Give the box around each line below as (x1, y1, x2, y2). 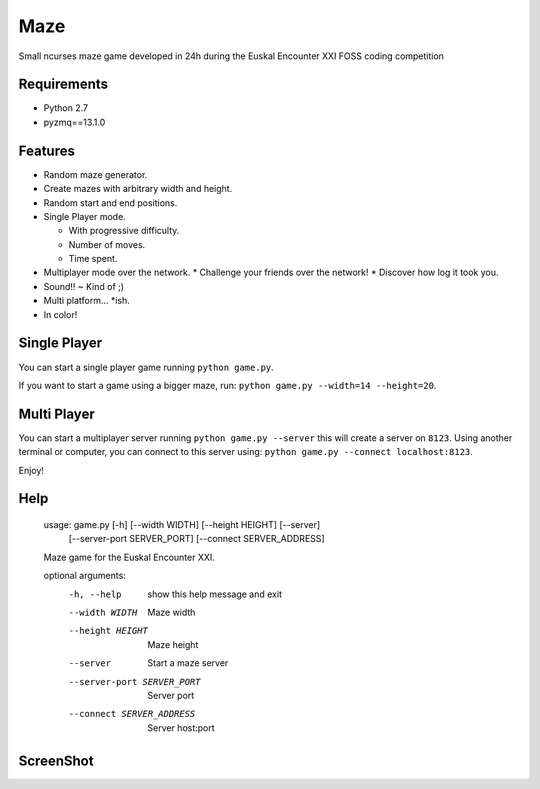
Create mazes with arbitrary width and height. (43, 183, 233, 195)
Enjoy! (18, 464, 45, 476)
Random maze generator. (43, 168, 148, 180)
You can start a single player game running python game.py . (18, 361, 274, 373)
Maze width (147, 606, 196, 618)
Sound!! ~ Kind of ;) (43, 280, 125, 292)
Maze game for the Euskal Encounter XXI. (43, 551, 215, 563)
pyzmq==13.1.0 (43, 116, 106, 128)
